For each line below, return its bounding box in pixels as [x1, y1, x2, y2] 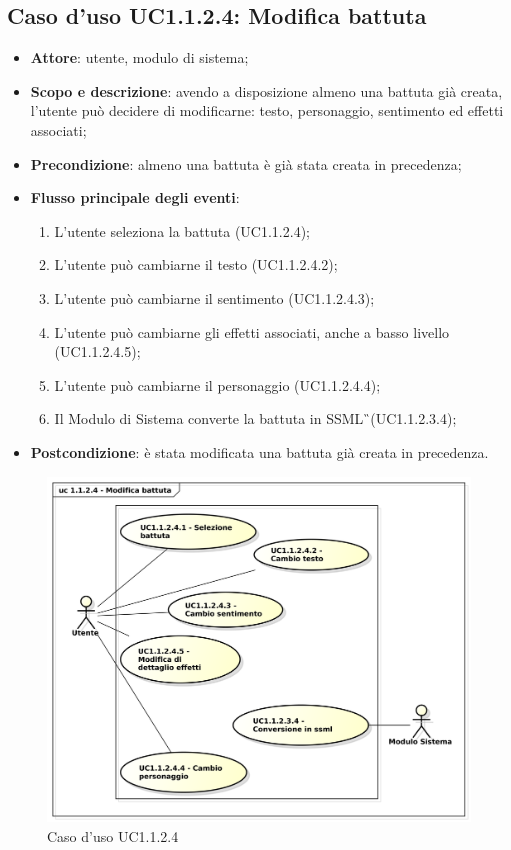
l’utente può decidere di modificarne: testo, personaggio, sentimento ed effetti [30, 100, 504, 121]
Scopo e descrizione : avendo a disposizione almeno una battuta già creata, [30, 80, 503, 101]
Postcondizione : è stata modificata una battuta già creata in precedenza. [30, 441, 489, 462]
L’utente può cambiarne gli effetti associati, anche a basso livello [54, 321, 450, 342]
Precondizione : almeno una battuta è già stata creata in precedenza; [30, 153, 462, 174]
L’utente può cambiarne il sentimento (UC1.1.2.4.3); [54, 287, 375, 308]
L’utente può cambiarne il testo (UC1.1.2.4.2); [54, 254, 338, 275]
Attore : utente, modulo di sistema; [30, 47, 249, 68]
